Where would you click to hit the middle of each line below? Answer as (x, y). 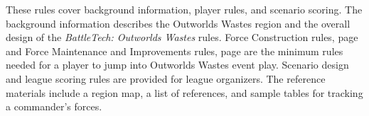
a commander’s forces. (54, 106)
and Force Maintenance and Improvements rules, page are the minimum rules (175, 51)
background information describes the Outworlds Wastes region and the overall (178, 23)
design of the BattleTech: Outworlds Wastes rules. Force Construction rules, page (182, 37)
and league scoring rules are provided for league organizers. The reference (166, 78)
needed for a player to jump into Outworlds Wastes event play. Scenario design (177, 65)
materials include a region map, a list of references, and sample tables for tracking (184, 92)
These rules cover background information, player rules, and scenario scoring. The (184, 9)
